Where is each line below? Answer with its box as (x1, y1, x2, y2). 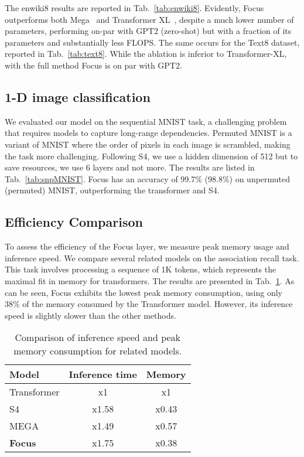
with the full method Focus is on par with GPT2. (5, 59, 182, 71)
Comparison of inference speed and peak (15, 330, 181, 345)
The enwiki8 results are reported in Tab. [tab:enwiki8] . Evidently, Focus (5, 2, 264, 13)
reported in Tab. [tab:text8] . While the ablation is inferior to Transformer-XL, (5, 47, 287, 60)
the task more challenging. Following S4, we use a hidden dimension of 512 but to (5, 149, 298, 162)
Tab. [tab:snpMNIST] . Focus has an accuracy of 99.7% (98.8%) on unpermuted (5, 172, 291, 185)
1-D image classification (5, 87, 151, 105)
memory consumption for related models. (13, 344, 182, 358)
